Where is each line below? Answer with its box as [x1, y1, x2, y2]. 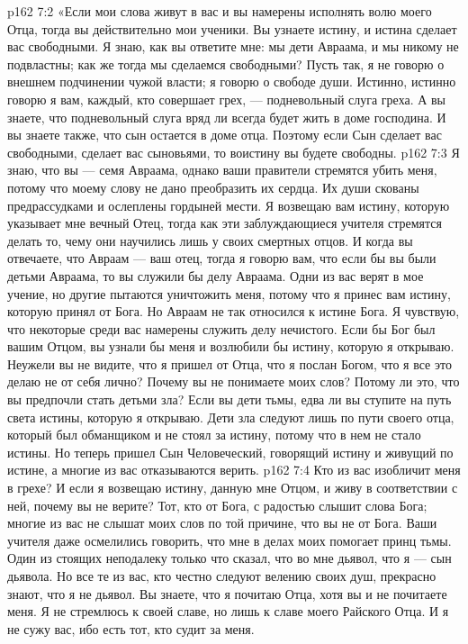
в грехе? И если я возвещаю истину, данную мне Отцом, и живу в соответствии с [7, 478, 458, 497]
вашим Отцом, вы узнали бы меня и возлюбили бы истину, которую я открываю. [7, 337, 454, 356]
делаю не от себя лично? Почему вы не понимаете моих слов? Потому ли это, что [7, 372, 460, 391]
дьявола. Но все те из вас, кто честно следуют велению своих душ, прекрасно [7, 567, 436, 585]
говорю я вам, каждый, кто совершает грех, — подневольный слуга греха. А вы [7, 89, 446, 108]
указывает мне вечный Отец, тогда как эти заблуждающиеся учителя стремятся [7, 213, 442, 232]
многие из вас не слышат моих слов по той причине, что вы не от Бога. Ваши [7, 513, 437, 532]
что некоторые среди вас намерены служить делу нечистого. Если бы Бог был [7, 319, 436, 338]
